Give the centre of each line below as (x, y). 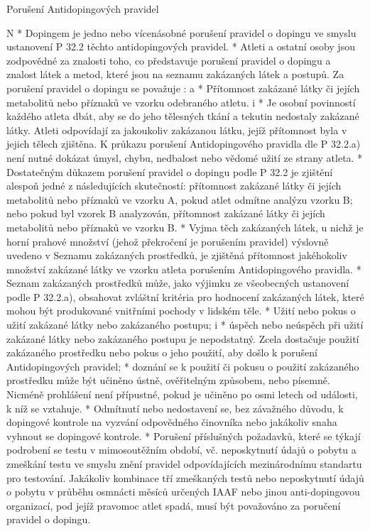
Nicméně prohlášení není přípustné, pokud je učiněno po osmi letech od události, (182, 394)
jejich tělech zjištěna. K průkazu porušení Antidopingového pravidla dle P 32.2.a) (184, 144)
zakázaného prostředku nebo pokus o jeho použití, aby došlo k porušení (162, 352)
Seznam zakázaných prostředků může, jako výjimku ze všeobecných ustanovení (178, 283)
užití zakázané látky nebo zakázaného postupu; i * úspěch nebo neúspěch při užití (185, 325)
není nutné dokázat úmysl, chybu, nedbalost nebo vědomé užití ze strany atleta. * (185, 157)
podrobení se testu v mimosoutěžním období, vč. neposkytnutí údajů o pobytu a (181, 450)
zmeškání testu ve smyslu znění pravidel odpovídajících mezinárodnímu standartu (184, 464)
